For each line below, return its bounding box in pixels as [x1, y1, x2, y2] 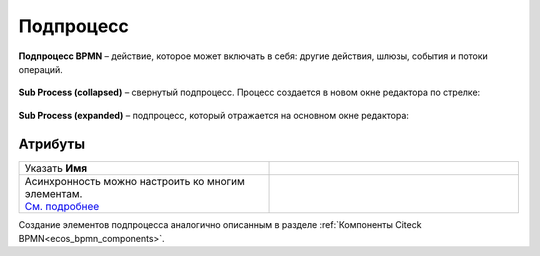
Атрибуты [18, 135, 85, 152]
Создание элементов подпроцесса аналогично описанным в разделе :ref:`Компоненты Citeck [18, 218, 422, 230]
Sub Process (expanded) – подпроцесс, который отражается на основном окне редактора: [18, 109, 410, 121]
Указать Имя [24, 161, 88, 175]
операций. [18, 63, 64, 75]
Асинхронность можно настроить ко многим [24, 174, 245, 188]
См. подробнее [24, 199, 100, 213]
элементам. [24, 186, 83, 200]
